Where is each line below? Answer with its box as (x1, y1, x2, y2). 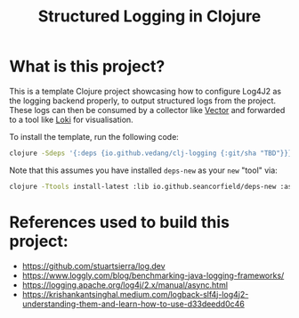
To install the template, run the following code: (9, 131, 180, 142)
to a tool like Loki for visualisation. (9, 114, 133, 125)
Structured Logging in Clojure (37, 6, 262, 27)
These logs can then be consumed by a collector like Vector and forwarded (9, 104, 286, 115)
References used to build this (9, 212, 230, 232)
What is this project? (9, 56, 166, 77)
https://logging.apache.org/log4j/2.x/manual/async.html (21, 279, 229, 290)
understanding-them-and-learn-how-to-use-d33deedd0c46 (21, 298, 245, 309)
